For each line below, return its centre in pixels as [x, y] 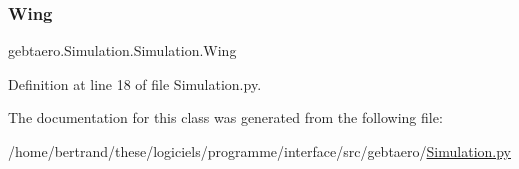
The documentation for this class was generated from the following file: [225, 117]
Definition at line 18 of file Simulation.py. [135, 83]
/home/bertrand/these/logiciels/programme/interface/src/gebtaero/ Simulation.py [259, 151]
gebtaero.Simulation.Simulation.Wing [122, 50]
